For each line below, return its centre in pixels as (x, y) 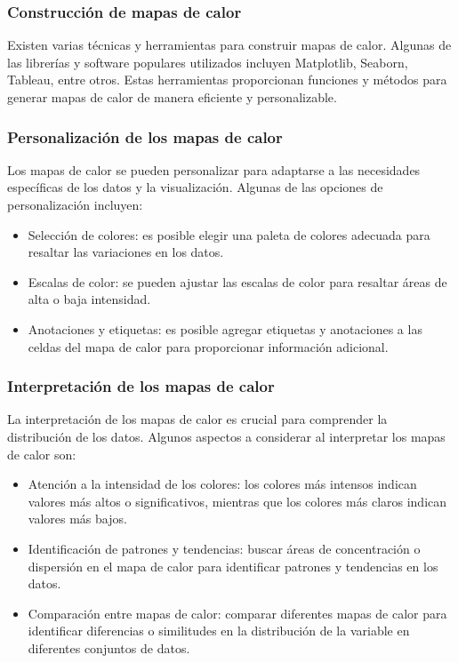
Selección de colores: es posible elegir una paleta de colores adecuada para (229, 234)
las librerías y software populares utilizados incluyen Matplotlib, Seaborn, (208, 62)
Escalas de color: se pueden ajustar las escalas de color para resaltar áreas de (237, 281)
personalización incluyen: (75, 204)
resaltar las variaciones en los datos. (126, 252)
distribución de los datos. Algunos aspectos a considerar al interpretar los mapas (226, 436)
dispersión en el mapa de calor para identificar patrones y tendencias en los (233, 566)
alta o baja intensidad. (89, 299)
